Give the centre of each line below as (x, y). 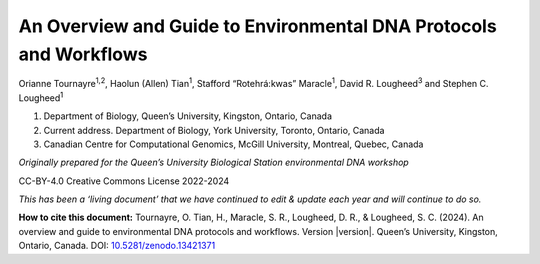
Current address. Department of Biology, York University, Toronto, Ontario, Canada (214, 130)
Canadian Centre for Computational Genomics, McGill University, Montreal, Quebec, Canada (233, 144)
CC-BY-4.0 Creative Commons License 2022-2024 (124, 181)
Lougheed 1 (41, 97)
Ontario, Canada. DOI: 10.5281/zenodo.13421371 (117, 246)
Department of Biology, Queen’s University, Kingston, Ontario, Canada (187, 116)
